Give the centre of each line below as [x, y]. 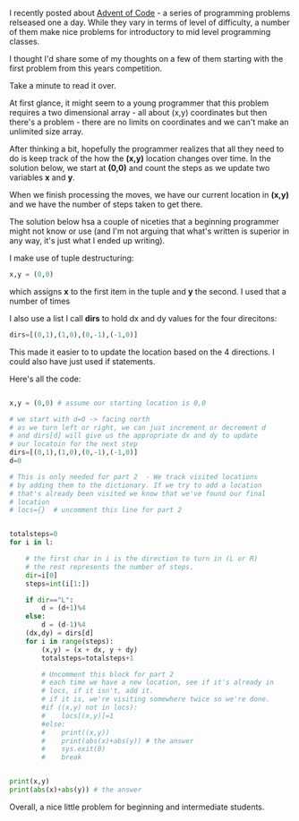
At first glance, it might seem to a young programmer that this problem [139, 103]
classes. [25, 41]
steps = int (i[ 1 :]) [58, 584]
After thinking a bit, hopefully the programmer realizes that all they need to [147, 149]
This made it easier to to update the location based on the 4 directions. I [142, 352]
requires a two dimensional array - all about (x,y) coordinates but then [138, 112]
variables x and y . [42, 177]
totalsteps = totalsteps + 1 [88, 658]
